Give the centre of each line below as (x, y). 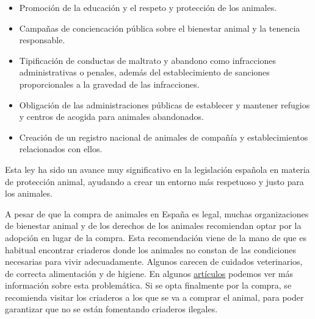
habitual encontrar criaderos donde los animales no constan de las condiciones (151, 249)
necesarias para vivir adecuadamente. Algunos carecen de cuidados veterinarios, (154, 261)
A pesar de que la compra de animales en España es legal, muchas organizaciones (157, 213)
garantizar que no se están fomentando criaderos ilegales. (111, 309)
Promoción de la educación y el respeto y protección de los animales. (148, 7)
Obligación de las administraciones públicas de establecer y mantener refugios (165, 104)
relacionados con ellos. (61, 149)
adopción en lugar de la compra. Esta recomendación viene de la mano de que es (156, 237)
